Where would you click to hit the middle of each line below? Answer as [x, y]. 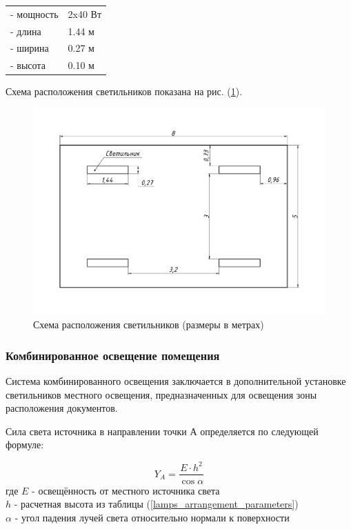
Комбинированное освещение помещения [113, 355]
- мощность [34, 13]
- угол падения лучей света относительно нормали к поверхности [152, 517]
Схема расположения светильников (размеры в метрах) [149, 325]
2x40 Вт [85, 13]
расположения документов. [62, 408]
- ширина [30, 48]
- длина [26, 31]
